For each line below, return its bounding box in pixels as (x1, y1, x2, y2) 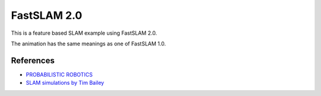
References (11, 55, 55, 65)
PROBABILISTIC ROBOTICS (26, 71, 93, 78)
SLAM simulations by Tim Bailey (26, 80, 104, 87)
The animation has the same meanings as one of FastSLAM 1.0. (11, 40, 166, 47)
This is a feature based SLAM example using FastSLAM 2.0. (11, 29, 158, 37)
